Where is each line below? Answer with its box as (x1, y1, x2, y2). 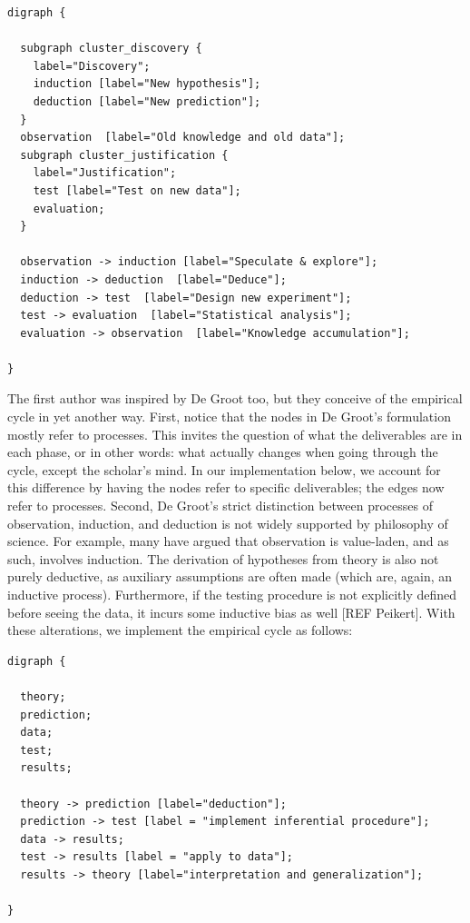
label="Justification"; (33, 166, 177, 180)
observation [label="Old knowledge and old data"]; (20, 131, 346, 144)
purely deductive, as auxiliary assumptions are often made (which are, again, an (7, 567, 453, 586)
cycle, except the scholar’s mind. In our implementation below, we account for (7, 460, 441, 479)
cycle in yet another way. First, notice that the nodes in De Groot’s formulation (7, 407, 451, 426)
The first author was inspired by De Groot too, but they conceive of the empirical (7, 389, 463, 408)
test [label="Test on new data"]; (33, 184, 241, 197)
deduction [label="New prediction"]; (33, 94, 261, 108)
